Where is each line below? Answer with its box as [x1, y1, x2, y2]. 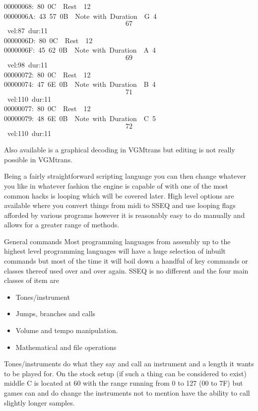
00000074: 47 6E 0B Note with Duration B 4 [4, 79, 156, 89]
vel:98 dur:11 [7, 59, 48, 69]
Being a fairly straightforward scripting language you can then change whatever [4, 171, 246, 181]
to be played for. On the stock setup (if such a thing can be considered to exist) [4, 368, 247, 378]
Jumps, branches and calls [15, 308, 96, 319]
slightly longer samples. [4, 397, 75, 408]
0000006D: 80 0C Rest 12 [4, 35, 93, 45]
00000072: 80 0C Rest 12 [4, 69, 91, 79]
